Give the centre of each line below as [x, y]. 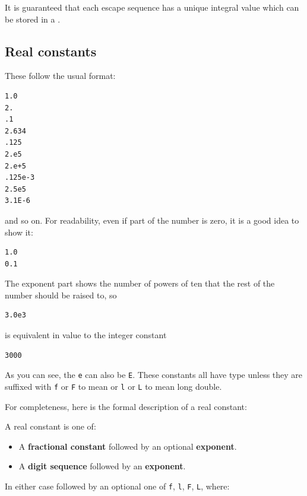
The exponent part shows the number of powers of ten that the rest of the [140, 283]
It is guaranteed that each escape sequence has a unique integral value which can [152, 7]
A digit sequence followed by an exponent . [102, 466]
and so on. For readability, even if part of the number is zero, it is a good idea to [152, 220]
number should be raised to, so [61, 295]
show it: [19, 232]
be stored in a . [33, 19]
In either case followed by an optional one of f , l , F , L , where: [117, 486]
